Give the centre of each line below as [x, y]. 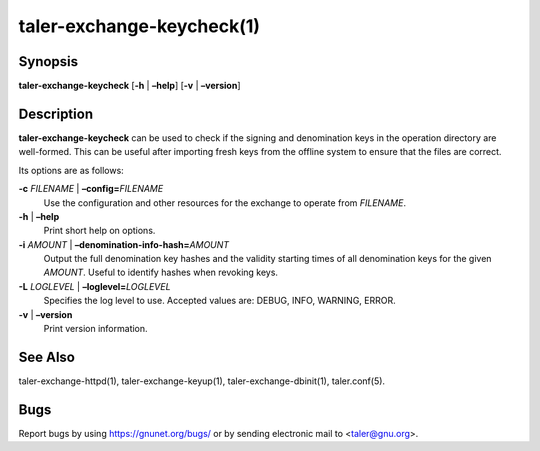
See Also [46, 356]
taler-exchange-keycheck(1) [139, 26]
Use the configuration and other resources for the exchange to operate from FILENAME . [225, 202]
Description [56, 113]
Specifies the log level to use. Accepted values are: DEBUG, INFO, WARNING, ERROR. [220, 301]
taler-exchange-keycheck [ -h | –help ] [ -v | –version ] [129, 86]
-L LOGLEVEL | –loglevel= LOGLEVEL [94, 286]
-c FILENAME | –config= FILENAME [91, 189]
